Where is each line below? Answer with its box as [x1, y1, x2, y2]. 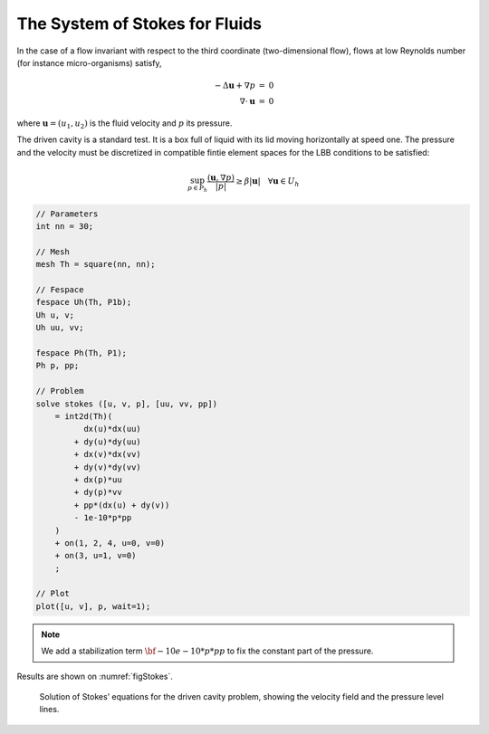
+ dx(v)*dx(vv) [73, 449, 142, 460]
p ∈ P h [187, 184, 208, 194]
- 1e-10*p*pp [73, 512, 132, 523]
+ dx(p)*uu [73, 474, 122, 484]
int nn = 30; [35, 222, 94, 232]
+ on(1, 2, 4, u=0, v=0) [54, 538, 166, 548]
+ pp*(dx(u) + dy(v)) [73, 500, 170, 510]
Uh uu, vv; [35, 322, 84, 333]
